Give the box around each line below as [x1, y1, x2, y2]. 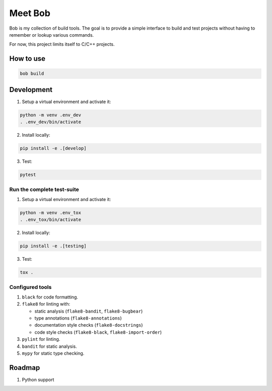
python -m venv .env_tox [20, 210, 82, 216]
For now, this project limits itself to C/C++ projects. [9, 41, 115, 47]
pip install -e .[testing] [20, 243, 87, 249]
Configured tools [9, 283, 52, 290]
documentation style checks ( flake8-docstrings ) [34, 322, 143, 328]
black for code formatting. [22, 294, 78, 300]
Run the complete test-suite [9, 186, 79, 193]
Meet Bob [9, 8, 50, 19]
